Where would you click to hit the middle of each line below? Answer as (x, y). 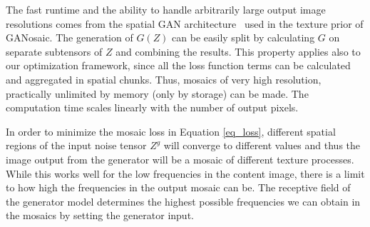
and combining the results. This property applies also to (238, 51)
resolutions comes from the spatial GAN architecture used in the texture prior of (185, 23)
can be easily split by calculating (243, 37)
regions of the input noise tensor (76, 145)
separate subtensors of (54, 51)
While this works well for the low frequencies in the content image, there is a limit (185, 173)
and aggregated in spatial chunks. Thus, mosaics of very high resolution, (164, 79)
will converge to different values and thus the (262, 145)
